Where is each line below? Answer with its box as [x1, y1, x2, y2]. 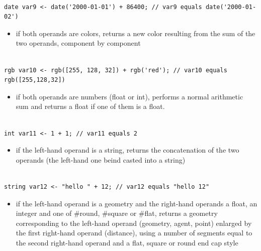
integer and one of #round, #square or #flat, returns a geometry [16, 208, 218, 218]
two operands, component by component [16, 38, 141, 48]
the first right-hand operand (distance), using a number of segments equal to [16, 227, 252, 238]
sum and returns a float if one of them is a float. [16, 101, 165, 111]
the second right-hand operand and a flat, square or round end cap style [16, 237, 238, 247]
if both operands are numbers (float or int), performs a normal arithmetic [16, 91, 243, 101]
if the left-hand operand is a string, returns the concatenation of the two [16, 145, 239, 155]
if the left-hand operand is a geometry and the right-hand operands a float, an [16, 198, 257, 208]
